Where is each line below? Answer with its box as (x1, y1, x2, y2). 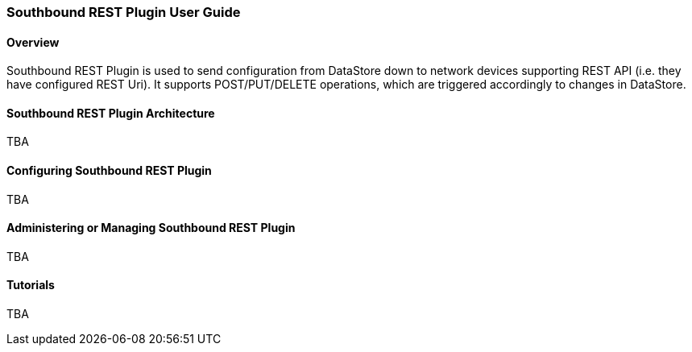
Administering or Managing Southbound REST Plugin (6, 221, 296, 235)
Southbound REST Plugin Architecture (6, 106, 215, 120)
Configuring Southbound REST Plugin (6, 164, 212, 178)
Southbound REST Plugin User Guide (6, 4, 241, 20)
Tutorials (6, 278, 55, 292)
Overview (6, 35, 60, 49)
